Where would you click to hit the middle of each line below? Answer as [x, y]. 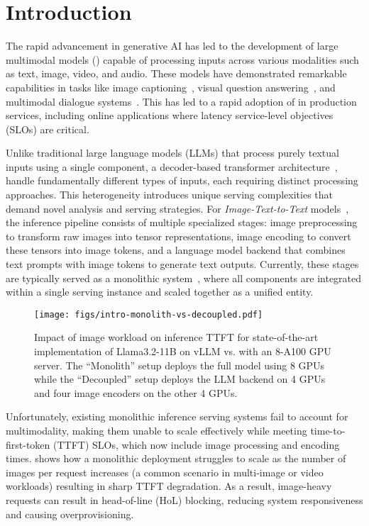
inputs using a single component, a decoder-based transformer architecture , [172, 166]
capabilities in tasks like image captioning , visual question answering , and [171, 87]
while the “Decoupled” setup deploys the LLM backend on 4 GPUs [180, 379]
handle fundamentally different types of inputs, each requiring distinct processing [182, 180]
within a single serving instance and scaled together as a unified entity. [160, 292]
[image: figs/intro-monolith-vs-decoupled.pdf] [149, 314]
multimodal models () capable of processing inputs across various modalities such [182, 59]
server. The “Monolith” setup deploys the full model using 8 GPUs [180, 365]
